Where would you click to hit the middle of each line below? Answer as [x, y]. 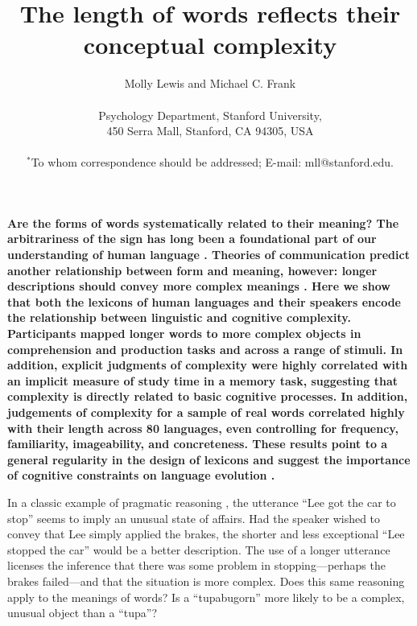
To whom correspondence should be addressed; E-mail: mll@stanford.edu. [212, 162]
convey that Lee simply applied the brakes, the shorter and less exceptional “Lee [206, 534]
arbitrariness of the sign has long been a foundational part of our [192, 239]
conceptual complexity [210, 45]
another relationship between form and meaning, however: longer [192, 270]
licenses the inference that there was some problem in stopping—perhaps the [196, 565]
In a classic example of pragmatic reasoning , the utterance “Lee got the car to [202, 502]
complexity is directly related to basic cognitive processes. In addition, [208, 396]
